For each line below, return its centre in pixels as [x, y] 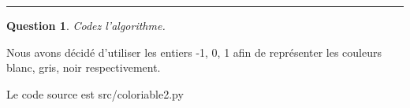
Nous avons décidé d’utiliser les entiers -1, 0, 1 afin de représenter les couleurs [194, 52]
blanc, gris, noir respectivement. [84, 67]
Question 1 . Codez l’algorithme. [86, 26]
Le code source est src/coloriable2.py [95, 93]
